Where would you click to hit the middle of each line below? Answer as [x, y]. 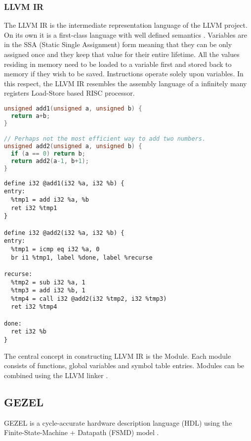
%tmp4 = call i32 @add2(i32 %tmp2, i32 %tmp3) [89, 299]
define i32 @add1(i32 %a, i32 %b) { [64, 183]
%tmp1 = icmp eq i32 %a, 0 [55, 249]
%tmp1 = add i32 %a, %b [50, 199]
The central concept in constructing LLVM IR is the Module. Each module [118, 356]
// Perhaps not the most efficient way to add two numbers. [105, 139]
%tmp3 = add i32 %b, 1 [48, 291]
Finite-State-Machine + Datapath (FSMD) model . [82, 432]
